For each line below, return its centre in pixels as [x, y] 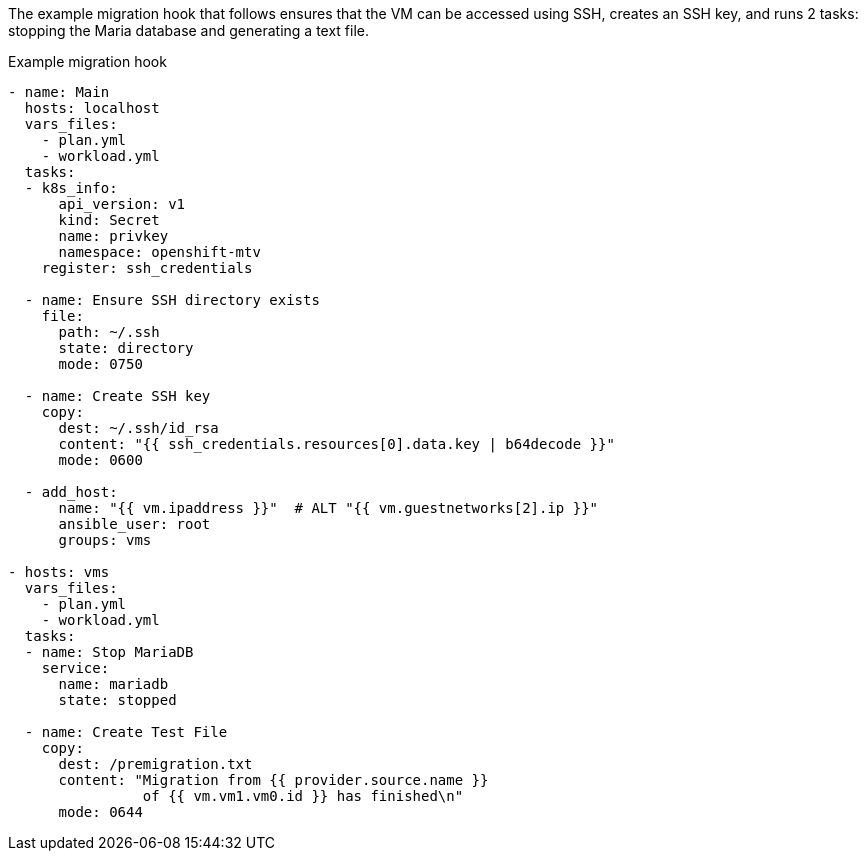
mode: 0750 [100, 364]
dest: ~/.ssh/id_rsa [138, 428]
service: [75, 668]
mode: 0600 [100, 460]
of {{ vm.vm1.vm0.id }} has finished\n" [303, 796]
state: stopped [117, 700]
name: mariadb [113, 684]
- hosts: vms [59, 572]
